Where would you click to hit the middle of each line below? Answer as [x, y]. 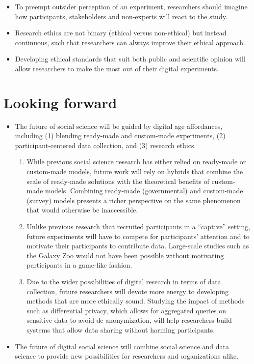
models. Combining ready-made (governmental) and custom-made [144, 191]
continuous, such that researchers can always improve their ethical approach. [130, 42]
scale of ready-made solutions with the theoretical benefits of [118, 181]
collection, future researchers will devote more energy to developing [128, 291]
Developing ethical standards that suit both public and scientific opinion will [130, 59]
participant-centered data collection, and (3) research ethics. [105, 145]
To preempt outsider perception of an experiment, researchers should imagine [131, 6]
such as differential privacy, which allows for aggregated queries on [127, 310]
